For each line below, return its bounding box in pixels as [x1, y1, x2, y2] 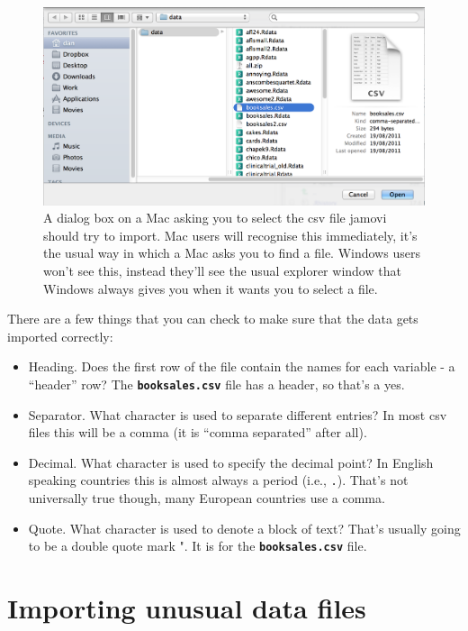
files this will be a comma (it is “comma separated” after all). [28, 423, 367, 442]
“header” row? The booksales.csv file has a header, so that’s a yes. [28, 375, 405, 393]
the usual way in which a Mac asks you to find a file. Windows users [43, 243, 420, 262]
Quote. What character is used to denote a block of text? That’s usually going [28, 518, 461, 537]
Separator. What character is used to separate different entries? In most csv [28, 405, 447, 424]
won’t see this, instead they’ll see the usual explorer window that [43, 261, 401, 280]
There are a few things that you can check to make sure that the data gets [7, 309, 418, 328]
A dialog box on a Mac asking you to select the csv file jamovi [43, 208, 387, 227]
